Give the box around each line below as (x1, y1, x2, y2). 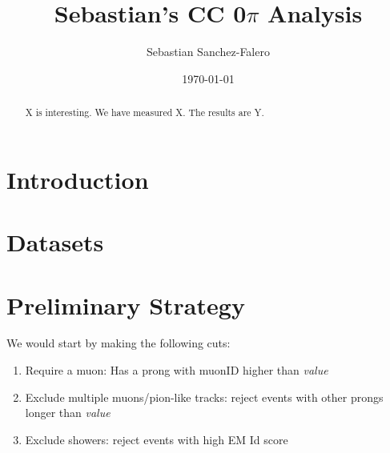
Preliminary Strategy (6, 288, 245, 321)
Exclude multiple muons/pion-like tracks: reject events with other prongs (25, 388, 384, 405)
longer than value (25, 404, 111, 421)
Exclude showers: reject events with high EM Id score (25, 431, 288, 447)
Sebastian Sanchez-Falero (147, 43, 270, 60)
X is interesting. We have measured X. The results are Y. (25, 106, 264, 119)
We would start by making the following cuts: (6, 335, 231, 351)
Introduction (6, 162, 149, 195)
